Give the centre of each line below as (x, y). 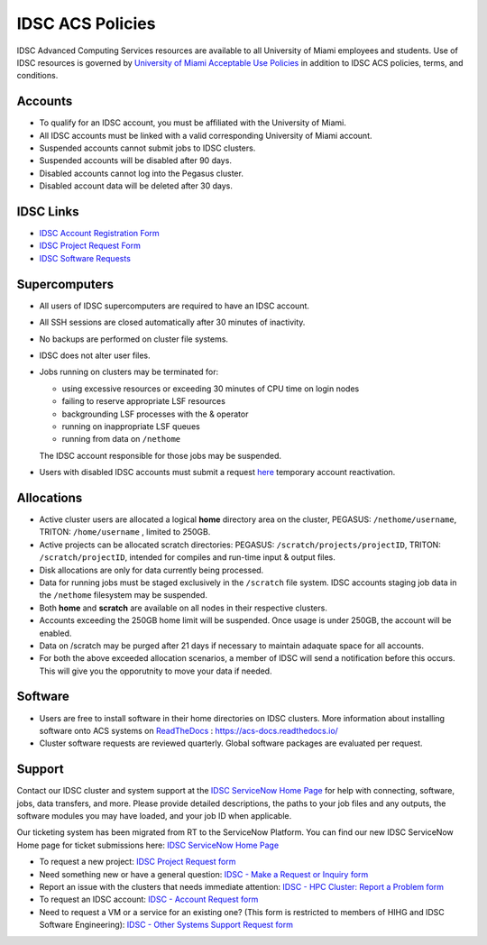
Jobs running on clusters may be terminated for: (129, 372)
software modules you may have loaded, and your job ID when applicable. (154, 816)
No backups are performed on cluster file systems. (134, 339)
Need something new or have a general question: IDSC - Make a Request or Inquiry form (204, 874)
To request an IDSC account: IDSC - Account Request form (149, 899)
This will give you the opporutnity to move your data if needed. (156, 671)
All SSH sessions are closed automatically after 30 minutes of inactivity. (172, 322)
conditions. (37, 76)
